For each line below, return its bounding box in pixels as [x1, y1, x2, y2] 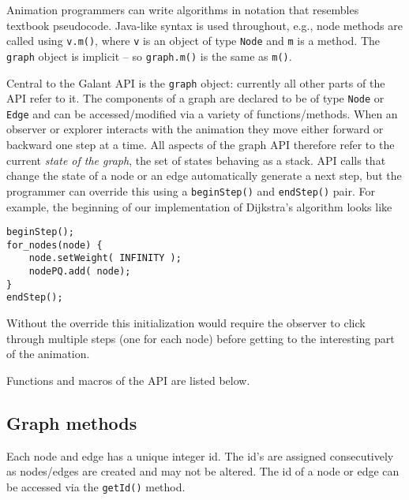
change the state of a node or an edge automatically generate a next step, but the [6, 167, 402, 184]
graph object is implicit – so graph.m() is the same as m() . [6, 47, 292, 64]
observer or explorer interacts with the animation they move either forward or [6, 121, 384, 137]
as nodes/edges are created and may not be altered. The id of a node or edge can [6, 463, 400, 479]
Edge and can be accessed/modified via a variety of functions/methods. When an [6, 105, 398, 121]
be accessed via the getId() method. [6, 478, 186, 494]
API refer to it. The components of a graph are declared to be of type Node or [6, 90, 385, 106]
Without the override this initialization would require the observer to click [6, 315, 366, 331]
